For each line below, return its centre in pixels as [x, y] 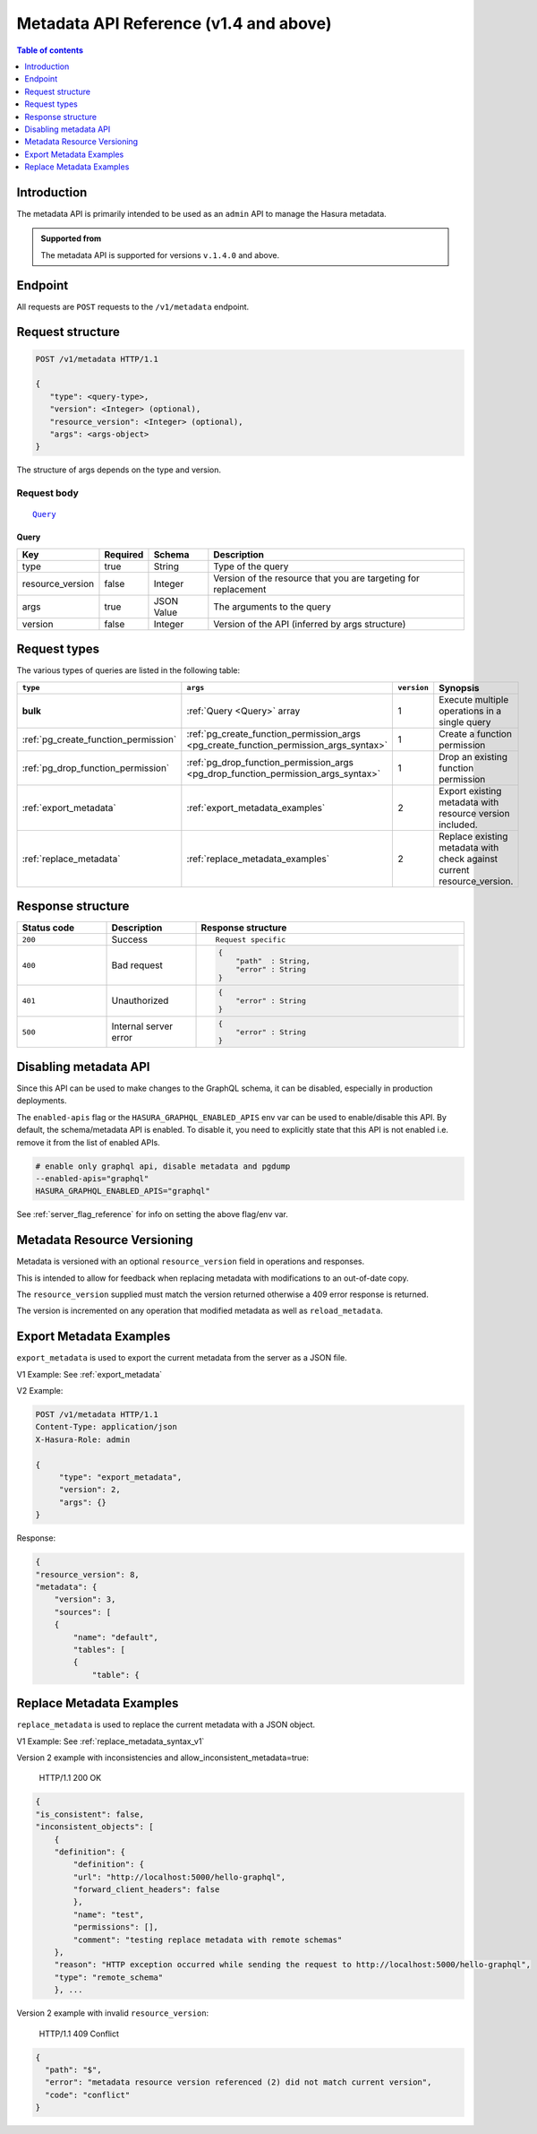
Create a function [475, 733]
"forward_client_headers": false [146, 1890]
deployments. [42, 1101]
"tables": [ [99, 1650]
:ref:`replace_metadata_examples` [258, 859]
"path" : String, [273, 961]
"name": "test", [109, 1914]
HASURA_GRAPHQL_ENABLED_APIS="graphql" [123, 1191]
